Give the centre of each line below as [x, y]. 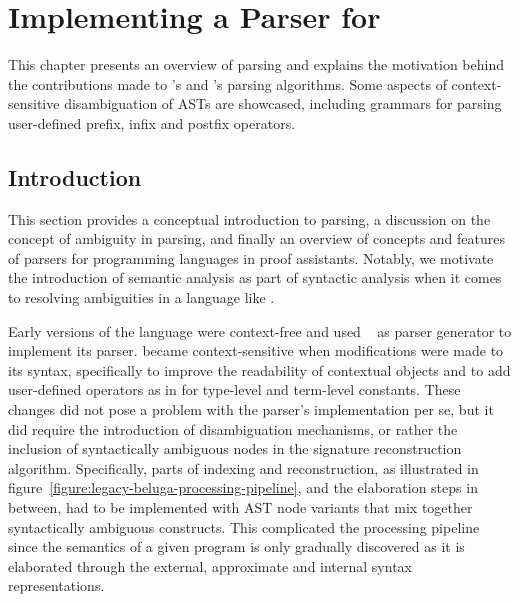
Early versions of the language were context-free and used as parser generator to [260, 330]
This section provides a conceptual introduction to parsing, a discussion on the [249, 218]
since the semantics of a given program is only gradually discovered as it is [236, 546]
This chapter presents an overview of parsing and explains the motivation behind [256, 64]
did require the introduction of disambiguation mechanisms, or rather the [233, 428]
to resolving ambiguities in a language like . [141, 297]
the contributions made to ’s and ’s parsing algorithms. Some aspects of [227, 83]
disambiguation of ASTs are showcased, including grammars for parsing [283, 103]
